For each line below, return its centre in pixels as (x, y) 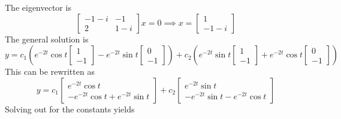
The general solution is (47, 39)
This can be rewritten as (50, 71)
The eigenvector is (38, 7)
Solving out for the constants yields (70, 109)
